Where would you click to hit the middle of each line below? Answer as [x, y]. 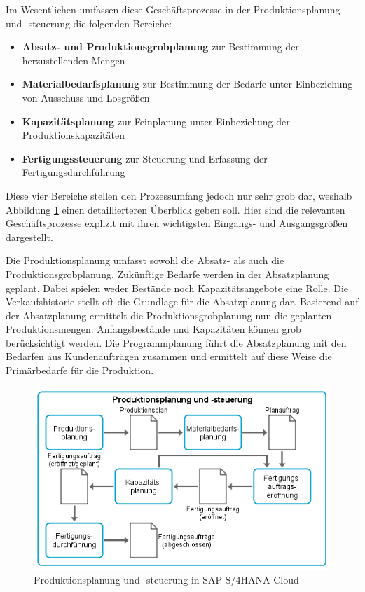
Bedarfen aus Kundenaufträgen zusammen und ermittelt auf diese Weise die [169, 356]
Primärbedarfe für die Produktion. [80, 370]
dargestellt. [29, 236]
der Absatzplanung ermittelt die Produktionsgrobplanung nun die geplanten [169, 315]
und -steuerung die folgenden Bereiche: [89, 23]
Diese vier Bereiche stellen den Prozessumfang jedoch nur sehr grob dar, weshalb [179, 195]
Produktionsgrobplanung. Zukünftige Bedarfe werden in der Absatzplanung [167, 274]
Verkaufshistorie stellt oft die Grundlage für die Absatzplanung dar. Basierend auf [182, 302]
